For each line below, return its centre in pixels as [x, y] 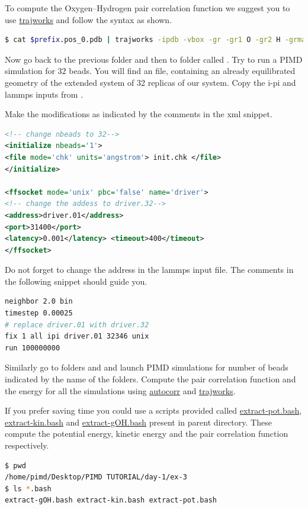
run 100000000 [33, 348]
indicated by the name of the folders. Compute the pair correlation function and [150, 379]
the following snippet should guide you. [76, 281]
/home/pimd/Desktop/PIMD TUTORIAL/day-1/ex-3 [96, 477]
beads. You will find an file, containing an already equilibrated [182, 71]
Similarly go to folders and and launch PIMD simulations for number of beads [147, 367]
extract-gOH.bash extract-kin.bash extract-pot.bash [111, 500]
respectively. [27, 445]
